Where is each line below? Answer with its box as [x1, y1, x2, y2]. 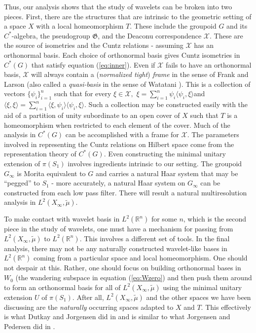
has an [194, 40, 214, 50]
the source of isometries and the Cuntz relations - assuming [4, 40, 183, 50]
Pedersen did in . [4, 321, 55, 331]
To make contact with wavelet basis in [4, 214, 120, 224]
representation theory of [4, 148, 76, 159]
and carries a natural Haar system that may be [95, 168, 238, 178]
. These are [210, 30, 243, 40]
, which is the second [183, 214, 247, 224]
